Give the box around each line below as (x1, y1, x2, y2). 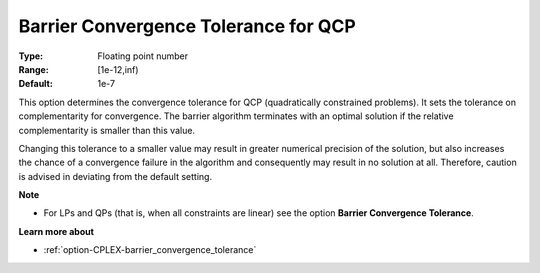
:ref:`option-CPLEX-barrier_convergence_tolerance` (43, 244, 257, 256)
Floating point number (97, 50, 189, 62)
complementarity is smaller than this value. (18, 124, 195, 136)
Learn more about (18, 225, 95, 237)
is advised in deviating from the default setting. (18, 170, 213, 182)
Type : (18, 50, 44, 62)
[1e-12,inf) (97, 63, 139, 75)
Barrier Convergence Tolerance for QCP (18, 15, 357, 37)
